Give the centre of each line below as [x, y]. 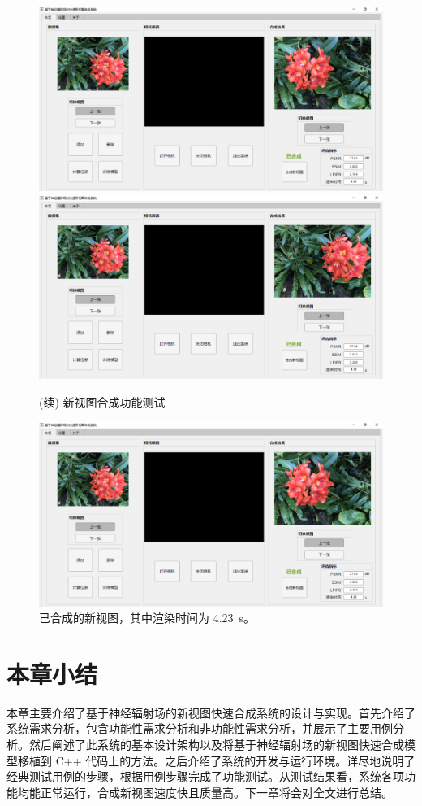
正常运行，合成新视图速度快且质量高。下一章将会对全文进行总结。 [216, 792]
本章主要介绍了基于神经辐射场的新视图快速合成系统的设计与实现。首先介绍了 [211, 712]
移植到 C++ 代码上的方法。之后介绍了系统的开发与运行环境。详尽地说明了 [216, 760]
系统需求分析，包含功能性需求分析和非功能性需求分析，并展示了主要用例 [200, 728]
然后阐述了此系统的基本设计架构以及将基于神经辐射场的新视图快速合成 [216, 744]
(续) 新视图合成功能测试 [102, 402]
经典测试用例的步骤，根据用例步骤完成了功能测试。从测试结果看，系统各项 [205, 776]
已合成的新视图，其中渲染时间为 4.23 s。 [147, 618]
